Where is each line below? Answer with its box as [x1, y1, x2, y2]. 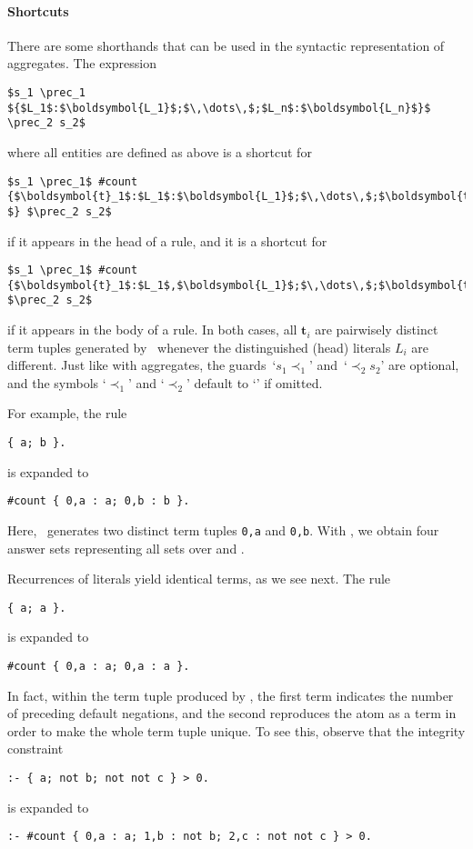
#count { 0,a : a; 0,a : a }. [7, 660, 190, 674]
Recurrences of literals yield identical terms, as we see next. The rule [7, 569, 391, 588]
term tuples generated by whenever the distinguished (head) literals [7, 337, 391, 356]
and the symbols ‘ [7, 373, 106, 392]
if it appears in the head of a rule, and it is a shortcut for [7, 231, 327, 250]
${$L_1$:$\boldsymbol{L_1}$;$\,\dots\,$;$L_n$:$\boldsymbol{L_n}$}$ [7, 101, 431, 115]
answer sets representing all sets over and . [7, 538, 245, 557]
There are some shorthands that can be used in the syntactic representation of [7, 35, 445, 55]
